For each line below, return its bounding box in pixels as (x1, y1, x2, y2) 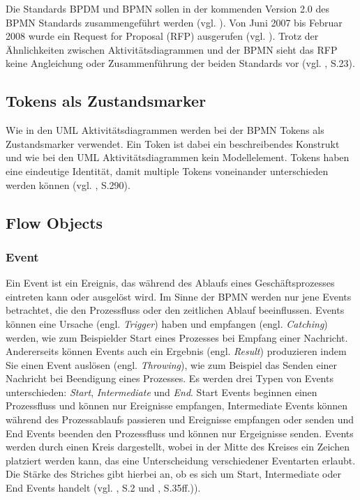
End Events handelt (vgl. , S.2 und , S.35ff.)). (6, 480, 201, 495)
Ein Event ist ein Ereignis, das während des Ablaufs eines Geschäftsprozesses (6, 275, 335, 290)
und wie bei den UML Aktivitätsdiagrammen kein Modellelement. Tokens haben (6, 150, 350, 165)
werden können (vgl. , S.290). (6, 177, 130, 192)
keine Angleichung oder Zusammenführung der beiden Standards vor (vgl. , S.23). (6, 56, 355, 70)
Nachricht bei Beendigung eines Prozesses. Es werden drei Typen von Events (6, 371, 333, 386)
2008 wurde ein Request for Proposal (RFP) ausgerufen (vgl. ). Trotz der (6, 29, 319, 43)
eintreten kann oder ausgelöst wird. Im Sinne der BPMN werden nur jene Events (6, 289, 352, 303)
